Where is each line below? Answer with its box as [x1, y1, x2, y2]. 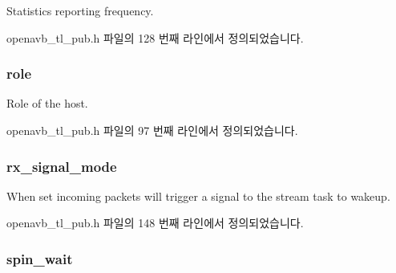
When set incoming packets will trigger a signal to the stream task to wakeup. [6, 187, 390, 204]
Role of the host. [6, 95, 88, 112]
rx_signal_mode [6, 156, 117, 176]
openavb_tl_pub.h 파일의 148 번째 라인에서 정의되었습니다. [6, 214, 304, 231]
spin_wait [6, 248, 73, 268]
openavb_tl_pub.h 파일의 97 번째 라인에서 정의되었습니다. [6, 122, 298, 138]
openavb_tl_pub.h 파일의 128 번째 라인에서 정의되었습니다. [6, 29, 304, 46]
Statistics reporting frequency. [6, 2, 154, 18]
